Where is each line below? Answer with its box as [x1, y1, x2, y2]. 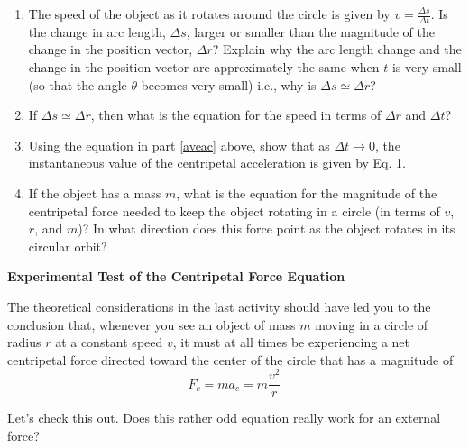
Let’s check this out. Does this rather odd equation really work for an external [7, 408, 441, 427]
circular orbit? [28, 236, 107, 255]
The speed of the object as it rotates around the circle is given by [28, 5, 391, 23]
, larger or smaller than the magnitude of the [186, 22, 435, 41]
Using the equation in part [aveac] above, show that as [28, 135, 330, 154]
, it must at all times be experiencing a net [172, 333, 410, 352]
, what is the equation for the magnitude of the [176, 183, 437, 202]
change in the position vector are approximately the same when [28, 58, 380, 77]
